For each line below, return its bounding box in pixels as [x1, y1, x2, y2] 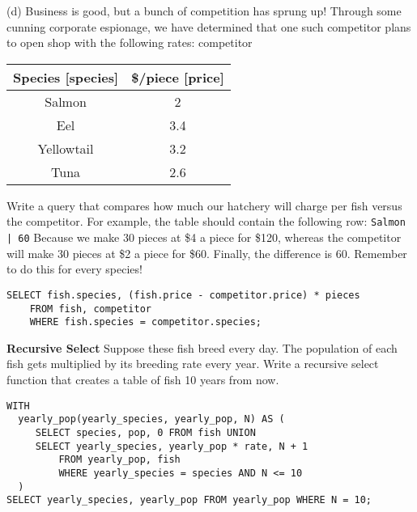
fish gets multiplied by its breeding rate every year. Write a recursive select [6, 355, 379, 372]
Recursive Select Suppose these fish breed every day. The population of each [6, 339, 398, 356]
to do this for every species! [6, 260, 143, 277]
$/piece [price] [131, 67, 224, 87]
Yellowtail [37, 138, 94, 158]
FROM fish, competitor [29, 303, 151, 315]
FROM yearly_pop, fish [58, 454, 181, 466]
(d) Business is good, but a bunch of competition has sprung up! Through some [6, 2, 402, 19]
